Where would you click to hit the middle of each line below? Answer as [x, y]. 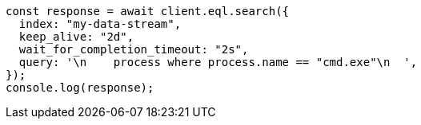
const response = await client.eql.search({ [148, 11]
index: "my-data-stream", [100, 24]
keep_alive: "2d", [76, 37]
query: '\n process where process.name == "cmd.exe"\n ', [218, 62]
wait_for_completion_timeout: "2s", [134, 49]
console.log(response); [80, 88]
